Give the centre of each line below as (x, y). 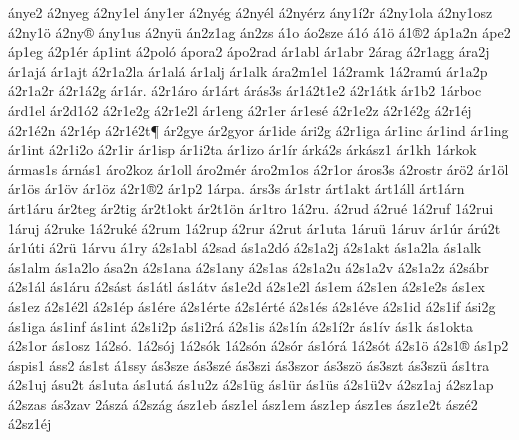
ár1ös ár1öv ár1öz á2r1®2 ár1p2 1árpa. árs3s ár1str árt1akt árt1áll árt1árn (236, 188)
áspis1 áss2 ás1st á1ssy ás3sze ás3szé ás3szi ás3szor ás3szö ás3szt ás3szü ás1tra (249, 364)
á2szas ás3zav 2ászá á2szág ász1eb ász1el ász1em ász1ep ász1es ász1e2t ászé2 (243, 403)
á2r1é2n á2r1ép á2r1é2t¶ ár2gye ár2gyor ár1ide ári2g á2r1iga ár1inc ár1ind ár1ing (258, 129)
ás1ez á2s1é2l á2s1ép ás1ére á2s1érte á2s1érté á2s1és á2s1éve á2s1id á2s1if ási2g (252, 305)
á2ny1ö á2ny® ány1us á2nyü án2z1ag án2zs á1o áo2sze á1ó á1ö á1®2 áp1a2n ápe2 (259, 31)
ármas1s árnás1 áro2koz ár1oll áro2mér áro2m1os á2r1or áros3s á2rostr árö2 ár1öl (258, 168)
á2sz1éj (30, 423)
